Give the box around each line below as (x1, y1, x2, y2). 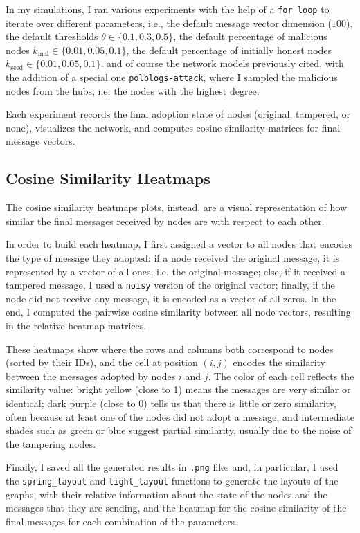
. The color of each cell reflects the (208, 368, 354, 383)
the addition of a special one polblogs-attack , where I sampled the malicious (6, 70, 338, 84)
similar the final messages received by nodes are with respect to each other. (6, 213, 325, 228)
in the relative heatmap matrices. (6, 318, 147, 333)
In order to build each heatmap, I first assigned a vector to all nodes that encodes (6, 237, 353, 251)
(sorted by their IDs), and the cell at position (6, 355, 198, 370)
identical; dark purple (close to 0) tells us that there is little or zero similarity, (6, 396, 336, 410)
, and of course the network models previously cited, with (100, 56, 344, 71)
